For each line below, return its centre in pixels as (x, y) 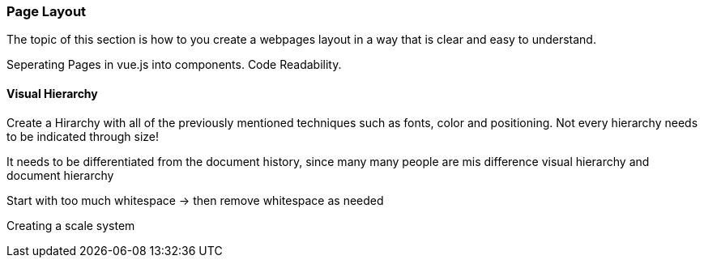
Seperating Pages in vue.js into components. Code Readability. (174, 65)
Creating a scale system (71, 225)
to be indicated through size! (83, 136)
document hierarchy (60, 175)
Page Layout (47, 11)
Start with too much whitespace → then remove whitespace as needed (195, 200)
